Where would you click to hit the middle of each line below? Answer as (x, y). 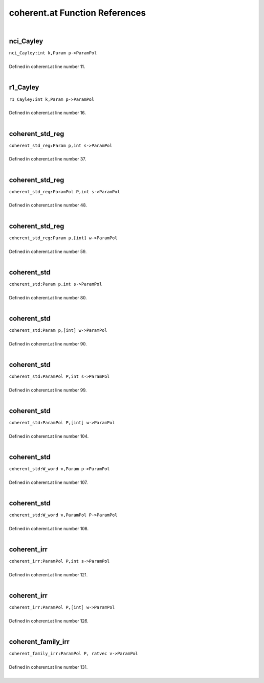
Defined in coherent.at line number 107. (48, 482)
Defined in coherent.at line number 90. (48, 344)
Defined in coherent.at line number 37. (48, 159)
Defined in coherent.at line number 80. (48, 297)
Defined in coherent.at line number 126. (49, 621)
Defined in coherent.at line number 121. (48, 575)
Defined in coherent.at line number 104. (49, 436)
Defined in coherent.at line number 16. (47, 113)
